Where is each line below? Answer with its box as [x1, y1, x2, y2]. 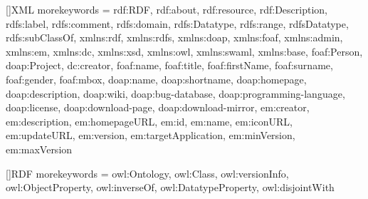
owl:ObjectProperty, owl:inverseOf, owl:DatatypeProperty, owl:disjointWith [6, 180, 335, 195]
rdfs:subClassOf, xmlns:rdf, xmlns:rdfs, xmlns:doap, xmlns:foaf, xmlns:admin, [6, 30, 343, 45]
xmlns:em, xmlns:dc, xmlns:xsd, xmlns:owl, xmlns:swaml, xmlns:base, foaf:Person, [6, 44, 363, 58]
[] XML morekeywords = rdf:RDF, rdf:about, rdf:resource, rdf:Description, [6, 2, 327, 16]
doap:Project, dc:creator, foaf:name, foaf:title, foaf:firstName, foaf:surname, [6, 58, 333, 73]
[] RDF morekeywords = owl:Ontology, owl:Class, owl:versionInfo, [6, 165, 289, 180]
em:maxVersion [6, 141, 73, 156]
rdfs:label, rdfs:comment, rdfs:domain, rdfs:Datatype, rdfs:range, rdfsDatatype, [6, 16, 349, 31]
